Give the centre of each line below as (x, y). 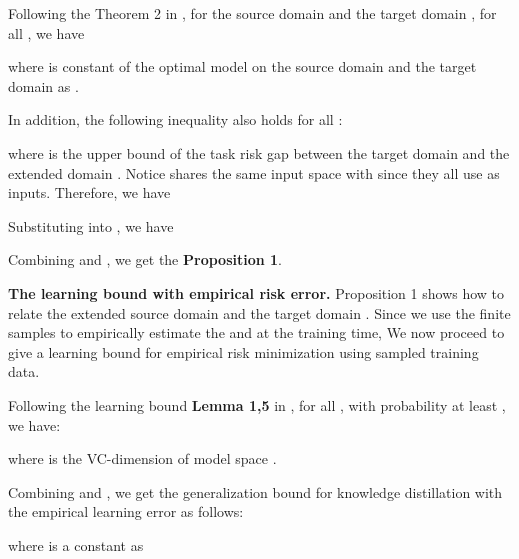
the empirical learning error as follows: (126, 511)
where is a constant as (76, 544)
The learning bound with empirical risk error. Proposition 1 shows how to (256, 292)
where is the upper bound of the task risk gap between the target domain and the (259, 152)
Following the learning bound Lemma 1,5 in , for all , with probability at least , (257, 404)
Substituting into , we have (91, 225)
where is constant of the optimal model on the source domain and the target (242, 66)
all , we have (46, 32)
